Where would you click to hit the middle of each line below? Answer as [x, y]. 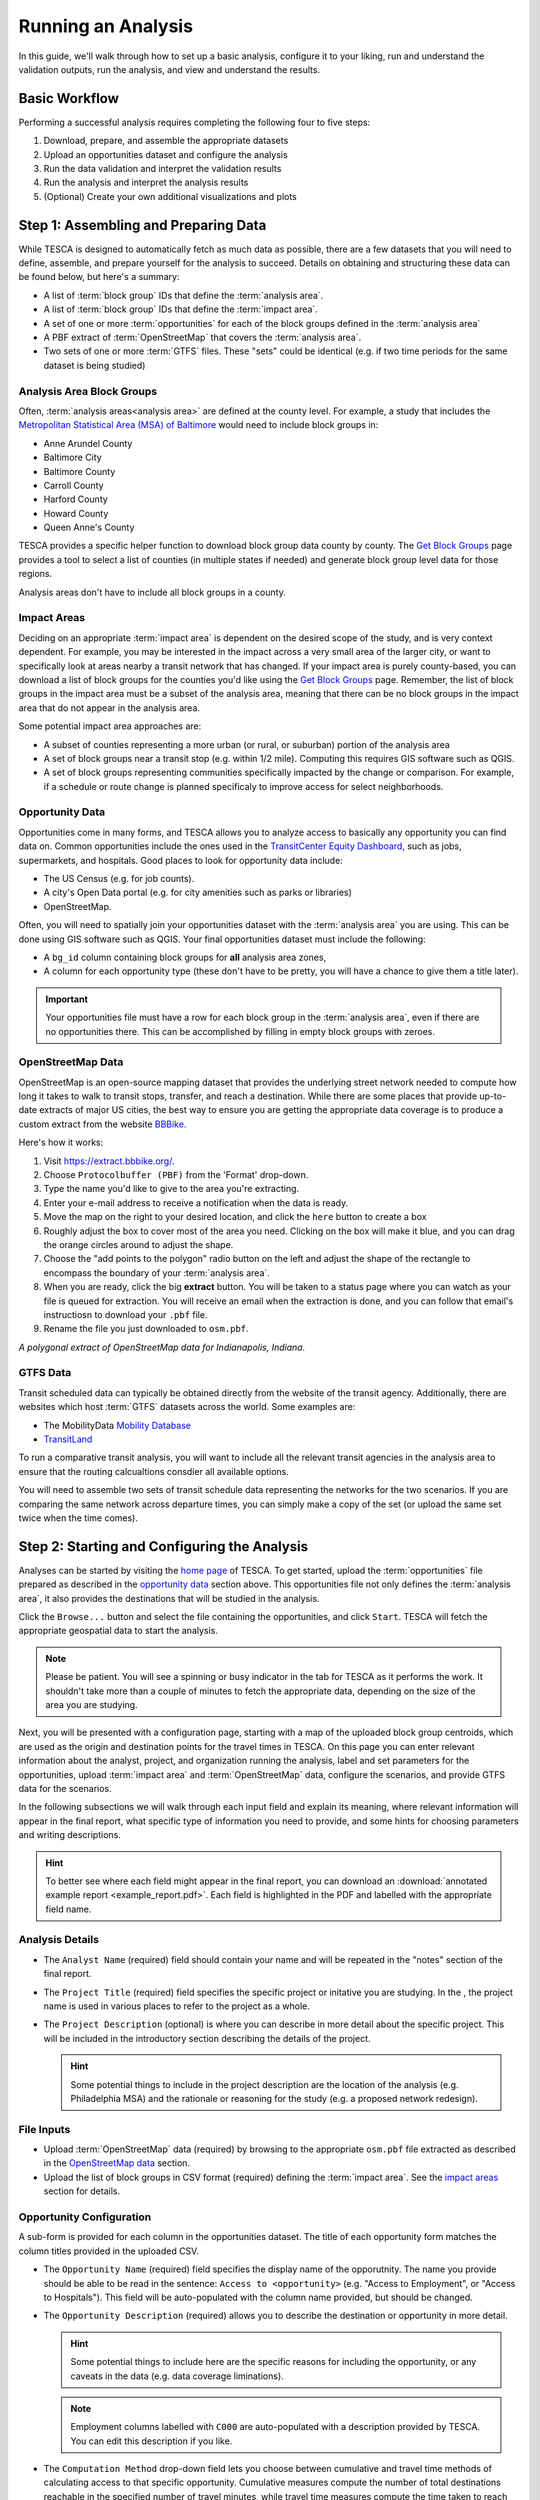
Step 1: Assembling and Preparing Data [142, 225]
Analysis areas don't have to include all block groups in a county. [152, 592]
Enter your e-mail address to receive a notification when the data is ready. [196, 1202]
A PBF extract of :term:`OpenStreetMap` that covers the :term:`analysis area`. [202, 337]
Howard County [76, 513]
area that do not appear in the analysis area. [109, 707]
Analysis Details [59, 1940]
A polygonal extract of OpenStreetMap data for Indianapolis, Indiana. [162, 1347]
